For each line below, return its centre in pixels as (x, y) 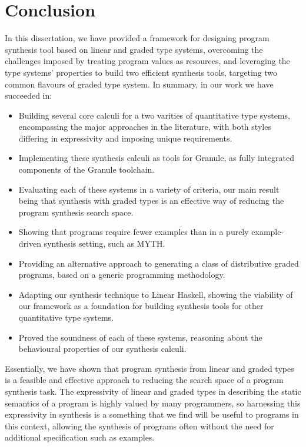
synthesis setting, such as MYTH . (104, 243)
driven (30, 243)
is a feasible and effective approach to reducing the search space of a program (144, 380)
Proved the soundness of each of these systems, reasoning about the (140, 337)
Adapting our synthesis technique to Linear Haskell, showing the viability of (156, 294)
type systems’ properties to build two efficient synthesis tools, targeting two (141, 72)
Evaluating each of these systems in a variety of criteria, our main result (149, 189)
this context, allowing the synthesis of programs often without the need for (139, 426)
